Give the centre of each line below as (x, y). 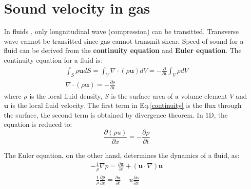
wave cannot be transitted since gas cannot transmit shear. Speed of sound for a (124, 41)
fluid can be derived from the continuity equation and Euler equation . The (123, 50)
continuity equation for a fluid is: (53, 60)
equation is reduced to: (38, 124)
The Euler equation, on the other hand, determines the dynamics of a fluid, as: (122, 155)
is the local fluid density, (66, 95)
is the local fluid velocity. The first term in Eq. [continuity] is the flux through (126, 105)
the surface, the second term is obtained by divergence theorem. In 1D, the (116, 114)
